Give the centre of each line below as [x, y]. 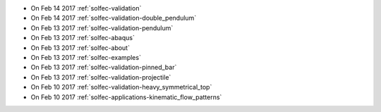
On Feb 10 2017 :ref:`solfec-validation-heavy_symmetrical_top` [121, 87]
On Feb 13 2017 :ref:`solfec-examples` [86, 57]
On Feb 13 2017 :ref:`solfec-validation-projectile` [101, 77]
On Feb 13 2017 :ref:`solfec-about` [80, 48]
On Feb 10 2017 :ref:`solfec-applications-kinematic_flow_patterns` [126, 97]
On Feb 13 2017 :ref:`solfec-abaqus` [83, 38]
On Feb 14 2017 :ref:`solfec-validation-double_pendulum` [114, 18]
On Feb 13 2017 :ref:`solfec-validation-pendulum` [102, 27]
